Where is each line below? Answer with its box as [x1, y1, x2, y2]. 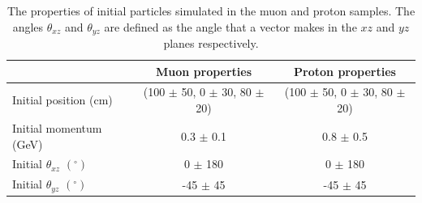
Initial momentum [12, 119, 102, 136]
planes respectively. [163, 35, 259, 52]
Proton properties [294, 62, 396, 79]
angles [12, 18, 44, 35]
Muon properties [155, 62, 252, 79]
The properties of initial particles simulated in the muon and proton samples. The [6, 2, 416, 19]
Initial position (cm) [12, 91, 113, 108]
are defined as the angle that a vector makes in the [104, 18, 357, 35]
